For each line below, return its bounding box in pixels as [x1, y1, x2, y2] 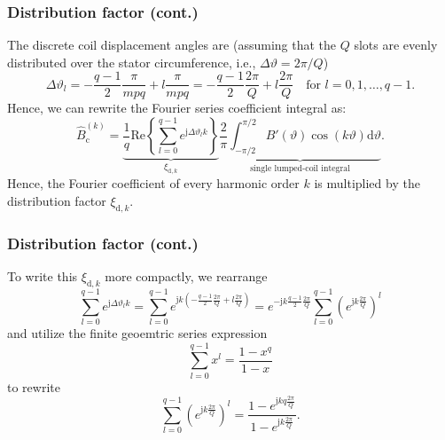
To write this [7, 267, 78, 286]
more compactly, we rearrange [105, 267, 268, 286]
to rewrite [7, 377, 60, 396]
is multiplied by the [314, 174, 420, 192]
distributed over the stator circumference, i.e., [7, 52, 256, 71]
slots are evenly [354, 35, 438, 54]
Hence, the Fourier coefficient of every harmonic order [7, 174, 300, 192]
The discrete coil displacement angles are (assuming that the [7, 35, 337, 54]
